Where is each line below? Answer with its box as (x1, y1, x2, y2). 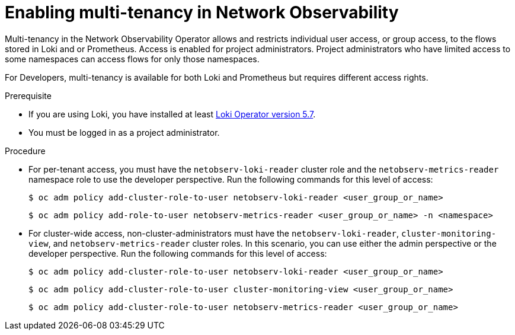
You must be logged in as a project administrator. (28, 127, 220, 138)
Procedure (5, 145, 46, 156)
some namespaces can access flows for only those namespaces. (5, 53, 260, 64)
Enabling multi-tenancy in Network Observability (5, 2, 399, 23)
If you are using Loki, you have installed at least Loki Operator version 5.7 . (28, 109, 316, 119)
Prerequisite (5, 90, 52, 101)
